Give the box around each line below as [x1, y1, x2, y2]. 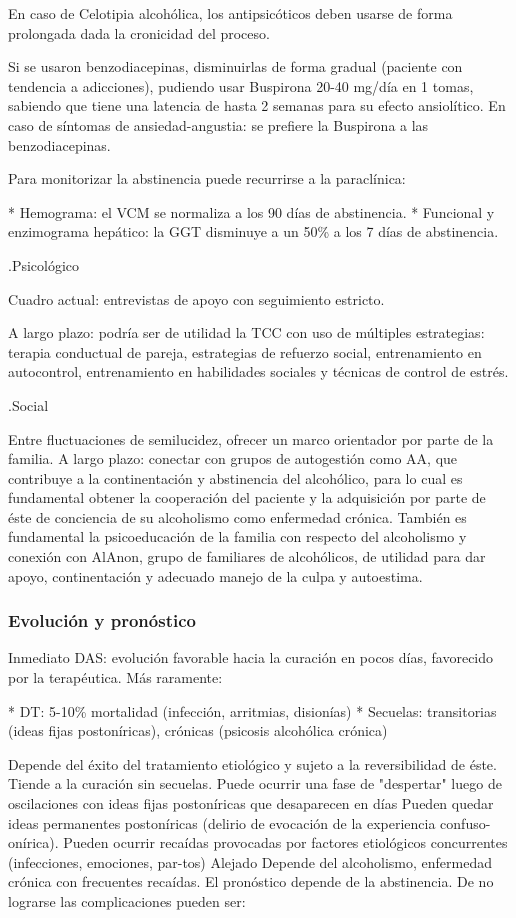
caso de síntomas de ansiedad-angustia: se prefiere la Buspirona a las [8, 114, 429, 135]
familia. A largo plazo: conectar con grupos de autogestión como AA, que [8, 448, 458, 469]
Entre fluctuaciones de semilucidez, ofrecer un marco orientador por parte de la [8, 428, 494, 449]
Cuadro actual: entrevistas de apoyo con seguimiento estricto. [8, 288, 385, 309]
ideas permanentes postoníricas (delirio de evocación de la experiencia [8, 812, 436, 833]
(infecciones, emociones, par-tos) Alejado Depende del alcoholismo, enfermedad [8, 851, 492, 872]
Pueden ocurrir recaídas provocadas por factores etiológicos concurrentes [63, 832, 508, 853]
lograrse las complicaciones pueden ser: [8, 891, 246, 911]
